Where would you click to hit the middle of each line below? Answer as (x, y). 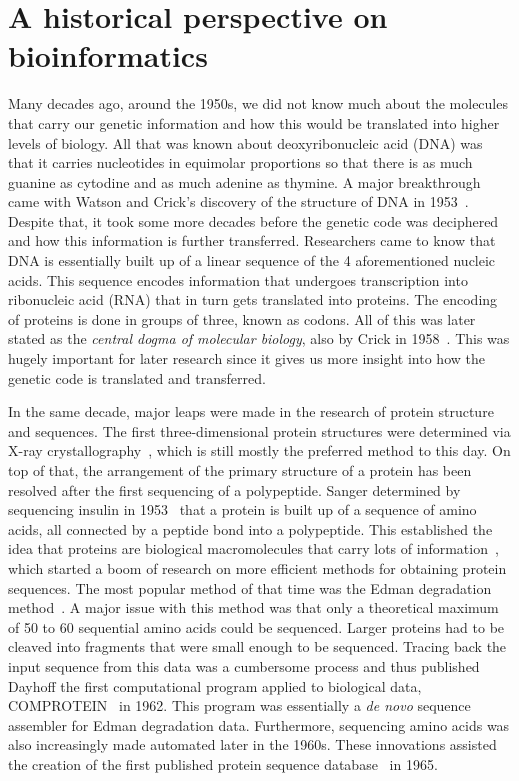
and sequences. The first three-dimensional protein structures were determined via (259, 430)
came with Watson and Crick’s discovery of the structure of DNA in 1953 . (238, 201)
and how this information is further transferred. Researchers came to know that (252, 240)
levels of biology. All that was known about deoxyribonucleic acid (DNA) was (245, 142)
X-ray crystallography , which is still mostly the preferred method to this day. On (259, 450)
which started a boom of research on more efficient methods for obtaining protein (257, 567)
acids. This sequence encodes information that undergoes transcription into (238, 279)
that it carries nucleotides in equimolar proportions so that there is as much (240, 162)
